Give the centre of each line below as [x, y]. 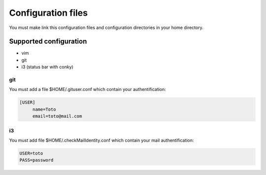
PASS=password [36, 160]
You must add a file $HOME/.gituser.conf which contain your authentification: [87, 89]
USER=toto [31, 153]
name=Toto [44, 109]
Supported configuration [48, 42]
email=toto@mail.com [57, 116]
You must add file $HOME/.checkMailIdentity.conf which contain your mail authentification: [101, 140]
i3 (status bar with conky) [47, 67]
